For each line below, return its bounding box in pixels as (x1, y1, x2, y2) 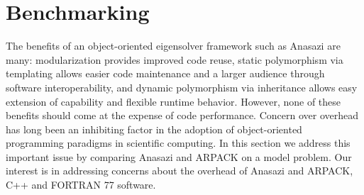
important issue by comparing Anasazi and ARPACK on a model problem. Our (6, 149, 352, 164)
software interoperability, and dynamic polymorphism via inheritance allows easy (6, 79, 358, 94)
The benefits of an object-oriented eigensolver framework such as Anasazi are (6, 38, 341, 53)
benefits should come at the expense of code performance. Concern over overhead (6, 108, 358, 123)
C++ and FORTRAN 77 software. (6, 177, 156, 192)
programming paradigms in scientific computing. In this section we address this (6, 135, 351, 150)
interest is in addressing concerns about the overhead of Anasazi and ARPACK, (6, 163, 353, 178)
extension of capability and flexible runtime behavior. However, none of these (6, 94, 341, 108)
